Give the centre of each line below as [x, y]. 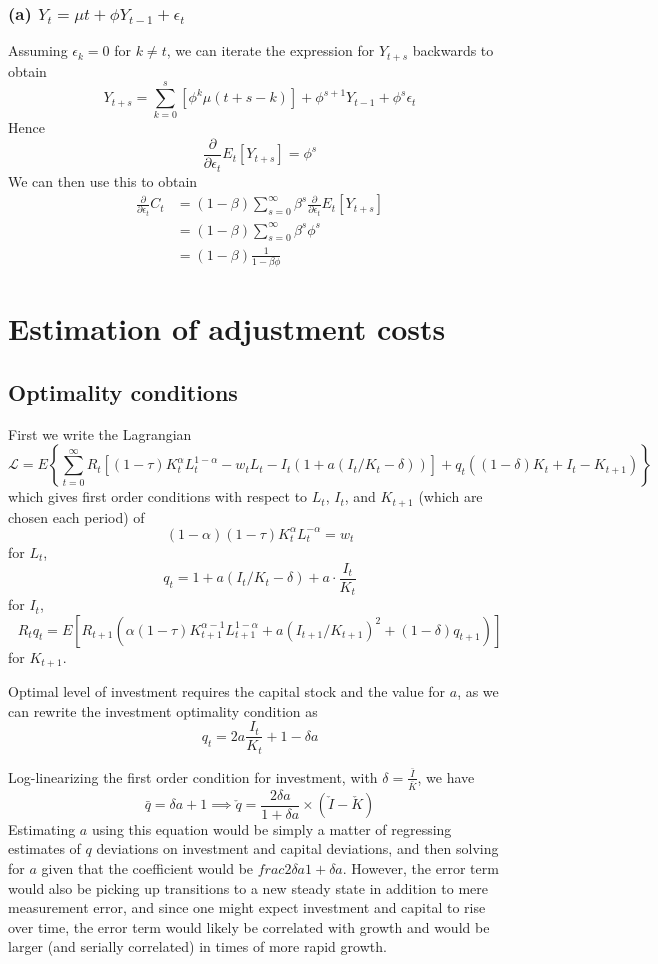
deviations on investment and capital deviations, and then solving [297, 848]
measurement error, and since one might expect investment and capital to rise [247, 907]
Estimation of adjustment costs [227, 328]
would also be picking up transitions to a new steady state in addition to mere [248, 887]
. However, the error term [420, 868]
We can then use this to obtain [103, 180]
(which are [450, 496]
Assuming [38, 50]
